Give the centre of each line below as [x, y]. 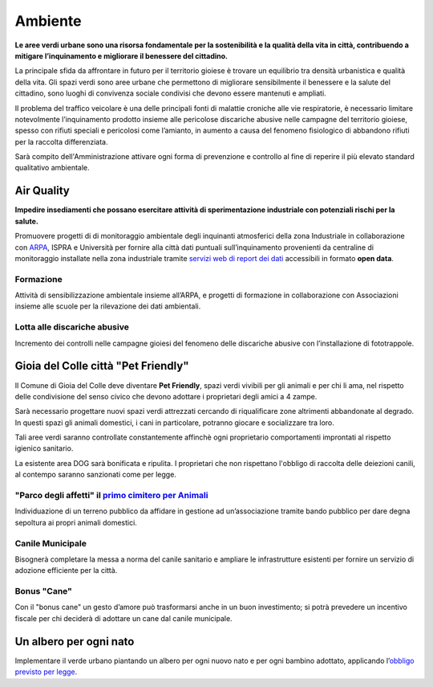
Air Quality [42, 191]
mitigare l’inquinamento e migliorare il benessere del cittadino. [121, 55]
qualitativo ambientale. [52, 168]
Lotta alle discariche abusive [72, 327]
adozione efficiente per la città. [66, 570]
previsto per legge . [46, 672]
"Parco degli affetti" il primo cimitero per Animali [111, 495]
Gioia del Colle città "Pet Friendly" [102, 366]
